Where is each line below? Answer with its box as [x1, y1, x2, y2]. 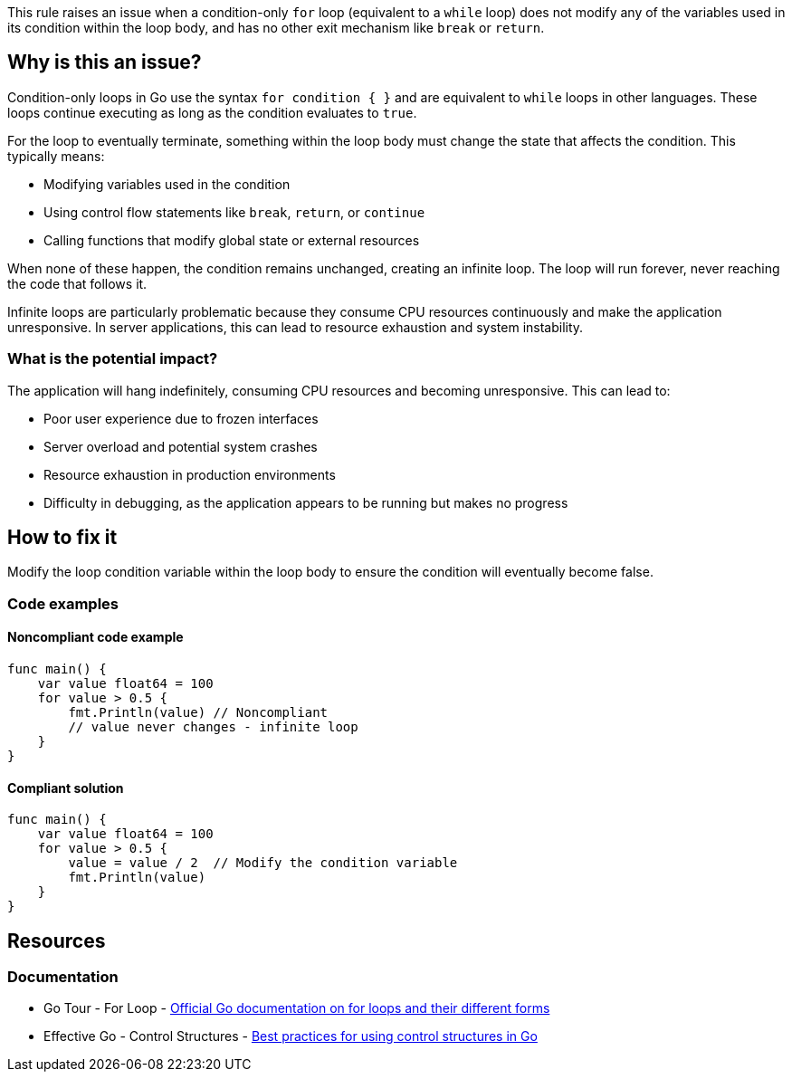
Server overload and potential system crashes [43, 438, 318, 454]
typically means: [7, 148, 105, 164]
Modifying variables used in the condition [43, 176, 291, 192]
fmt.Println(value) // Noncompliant [68, 705, 329, 721]
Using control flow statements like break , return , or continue [43, 204, 425, 220]
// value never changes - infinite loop [68, 720, 358, 735]
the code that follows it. [7, 275, 148, 291]
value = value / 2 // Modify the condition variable [68, 855, 458, 871]
